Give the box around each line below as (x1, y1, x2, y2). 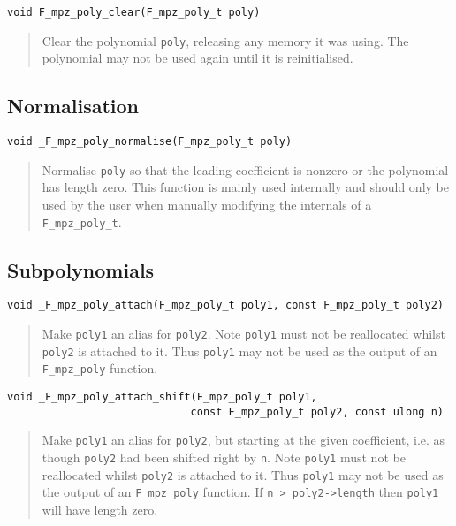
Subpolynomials (7, 255, 155, 283)
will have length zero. (42, 500, 158, 519)
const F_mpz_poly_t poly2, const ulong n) (190, 405, 444, 418)
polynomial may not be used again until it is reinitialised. (42, 49, 353, 67)
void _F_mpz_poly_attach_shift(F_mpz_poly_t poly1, (7, 391, 317, 404)
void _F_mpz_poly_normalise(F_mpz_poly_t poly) (7, 135, 293, 149)
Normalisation (7, 92, 140, 119)
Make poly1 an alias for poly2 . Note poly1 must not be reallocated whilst (42, 324, 445, 343)
